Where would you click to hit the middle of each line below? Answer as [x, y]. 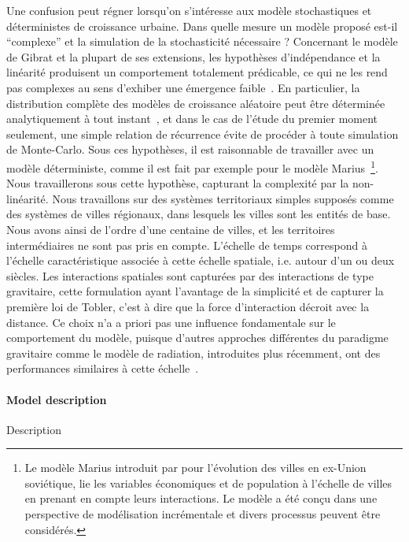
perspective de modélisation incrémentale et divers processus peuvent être [203, 514]
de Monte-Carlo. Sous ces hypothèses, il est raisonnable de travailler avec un [190, 149]
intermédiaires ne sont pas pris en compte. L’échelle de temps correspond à [187, 245]
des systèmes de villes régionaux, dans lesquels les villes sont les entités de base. [199, 214]
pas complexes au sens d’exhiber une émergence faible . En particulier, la [183, 87]
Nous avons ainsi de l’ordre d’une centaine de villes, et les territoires [171, 229]
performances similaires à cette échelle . [103, 368]
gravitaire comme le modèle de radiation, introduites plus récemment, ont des [193, 353]
